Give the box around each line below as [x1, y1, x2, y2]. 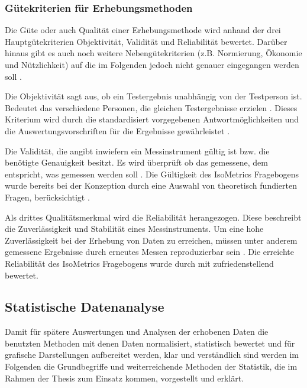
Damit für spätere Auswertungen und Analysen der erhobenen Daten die [5, 325, 269, 338]
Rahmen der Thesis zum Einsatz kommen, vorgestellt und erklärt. [5, 371, 244, 384]
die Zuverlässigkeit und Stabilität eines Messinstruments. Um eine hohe [5, 222, 264, 235]
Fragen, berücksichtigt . [5, 190, 90, 203]
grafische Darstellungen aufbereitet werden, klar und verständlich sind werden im [5, 348, 299, 361]
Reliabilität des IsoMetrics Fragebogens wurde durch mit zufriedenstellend [5, 257, 274, 269]
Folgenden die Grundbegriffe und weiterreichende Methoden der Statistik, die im [5, 360, 298, 373]
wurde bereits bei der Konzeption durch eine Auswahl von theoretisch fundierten [5, 179, 297, 192]
